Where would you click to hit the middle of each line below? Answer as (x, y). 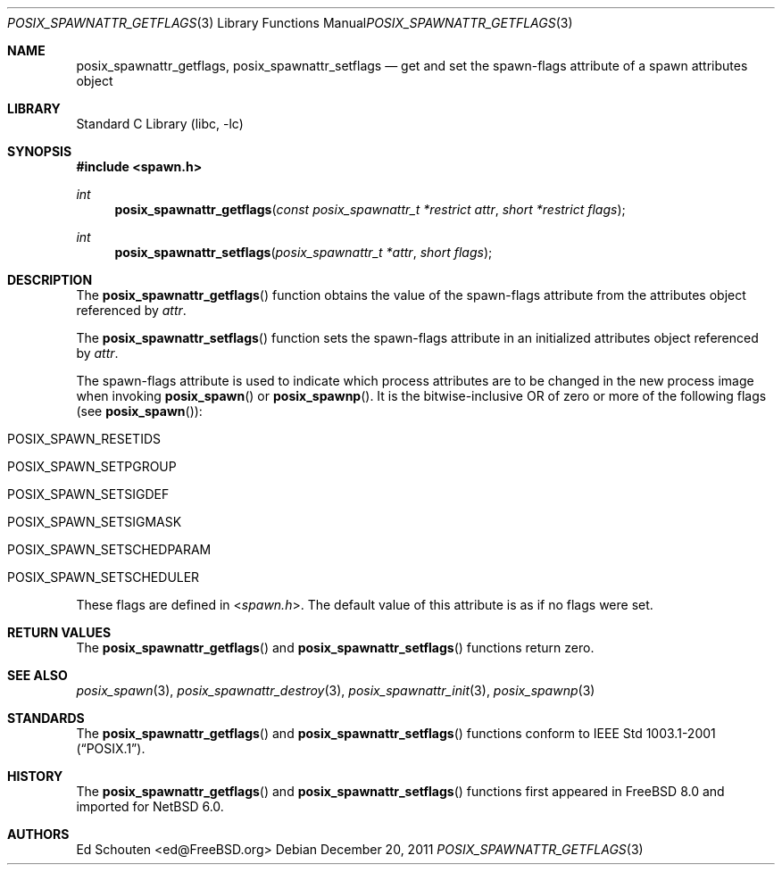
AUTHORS (38, 834)
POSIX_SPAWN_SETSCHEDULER (104, 577)
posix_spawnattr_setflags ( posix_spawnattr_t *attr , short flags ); (304, 252)
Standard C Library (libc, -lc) (160, 124)
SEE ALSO (37, 675)
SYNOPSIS (40, 151)
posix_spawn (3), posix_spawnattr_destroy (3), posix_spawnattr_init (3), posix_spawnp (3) (336, 690)
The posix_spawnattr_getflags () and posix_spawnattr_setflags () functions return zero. (335, 648)
